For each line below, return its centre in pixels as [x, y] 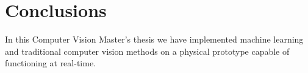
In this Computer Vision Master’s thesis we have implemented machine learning [154, 39]
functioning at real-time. [51, 63]
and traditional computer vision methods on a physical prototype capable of [147, 51]
